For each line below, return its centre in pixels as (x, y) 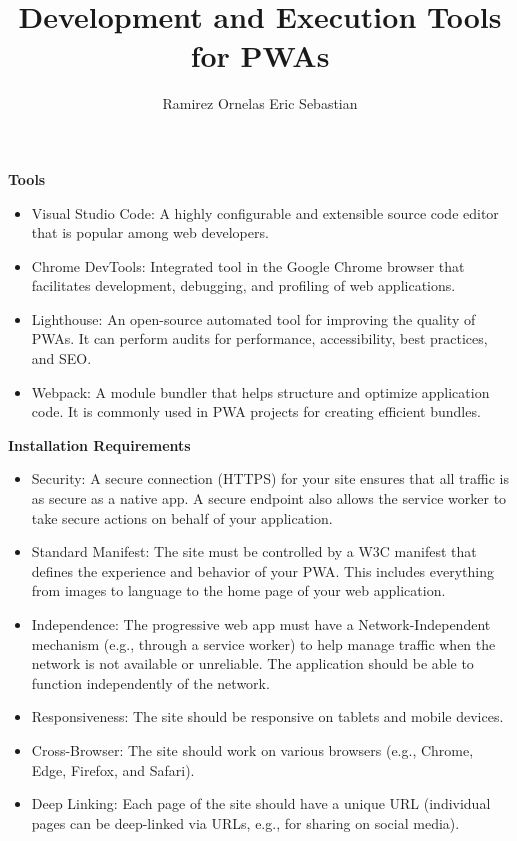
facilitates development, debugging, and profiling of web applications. (243, 285)
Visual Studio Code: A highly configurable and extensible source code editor (265, 212)
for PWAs (260, 55)
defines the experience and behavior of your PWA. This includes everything (263, 570)
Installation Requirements (99, 444)
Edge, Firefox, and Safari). (113, 769)
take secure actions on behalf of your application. (182, 517)
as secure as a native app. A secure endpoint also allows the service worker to (269, 498)
